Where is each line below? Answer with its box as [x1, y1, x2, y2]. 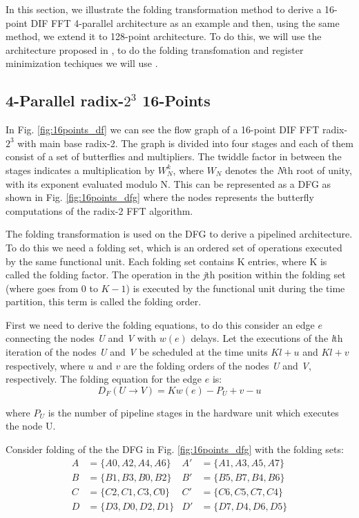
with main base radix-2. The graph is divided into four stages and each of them [17, 135, 353, 150]
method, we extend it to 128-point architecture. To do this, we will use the [6, 29, 322, 44]
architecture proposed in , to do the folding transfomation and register [6, 42, 304, 57]
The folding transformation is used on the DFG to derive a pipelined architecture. [6, 227, 353, 241]
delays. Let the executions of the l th [191, 331, 343, 345]
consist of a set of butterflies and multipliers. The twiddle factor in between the [6, 149, 342, 164]
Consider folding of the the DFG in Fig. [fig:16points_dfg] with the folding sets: [6, 442, 344, 457]
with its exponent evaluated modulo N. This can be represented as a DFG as [6, 176, 331, 191]
